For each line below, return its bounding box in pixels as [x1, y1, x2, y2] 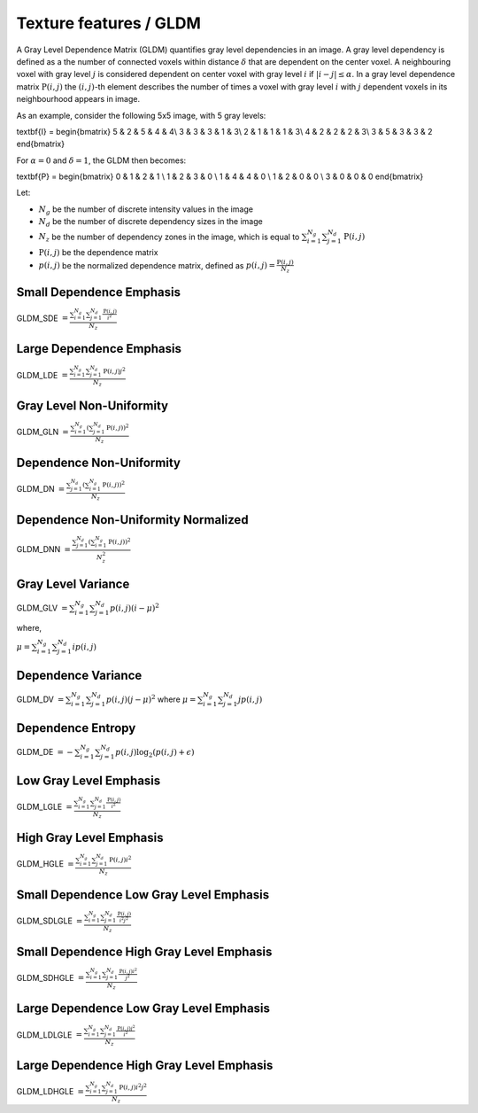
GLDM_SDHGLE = [16, 972, 85, 983]
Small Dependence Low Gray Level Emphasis [16, 887, 270, 902]
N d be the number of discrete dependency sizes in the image [38, 216, 263, 230]
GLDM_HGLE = [16, 858, 74, 868]
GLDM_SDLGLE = [16, 915, 83, 926]
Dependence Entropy [16, 720, 136, 736]
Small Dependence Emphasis [16, 284, 181, 300]
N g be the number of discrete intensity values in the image [38, 204, 254, 216]
